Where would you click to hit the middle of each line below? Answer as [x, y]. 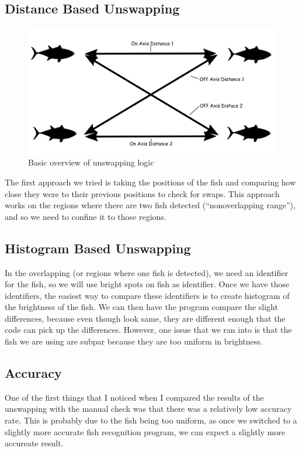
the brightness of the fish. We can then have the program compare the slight [141, 307]
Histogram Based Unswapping [98, 248]
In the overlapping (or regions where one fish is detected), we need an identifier [146, 272]
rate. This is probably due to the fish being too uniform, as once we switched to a [151, 420]
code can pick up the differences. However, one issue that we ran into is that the [148, 330]
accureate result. [34, 443]
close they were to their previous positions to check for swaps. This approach [142, 193]
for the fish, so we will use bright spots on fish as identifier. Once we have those [147, 284]
